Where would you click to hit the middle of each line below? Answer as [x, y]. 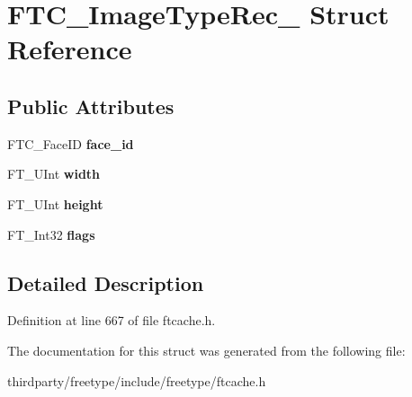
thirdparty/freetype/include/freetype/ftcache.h [137, 380]
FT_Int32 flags [51, 234]
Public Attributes [91, 106]
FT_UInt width [54, 174]
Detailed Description [106, 282]
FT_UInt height [55, 203]
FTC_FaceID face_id [71, 143]
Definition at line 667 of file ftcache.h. [112, 320]
